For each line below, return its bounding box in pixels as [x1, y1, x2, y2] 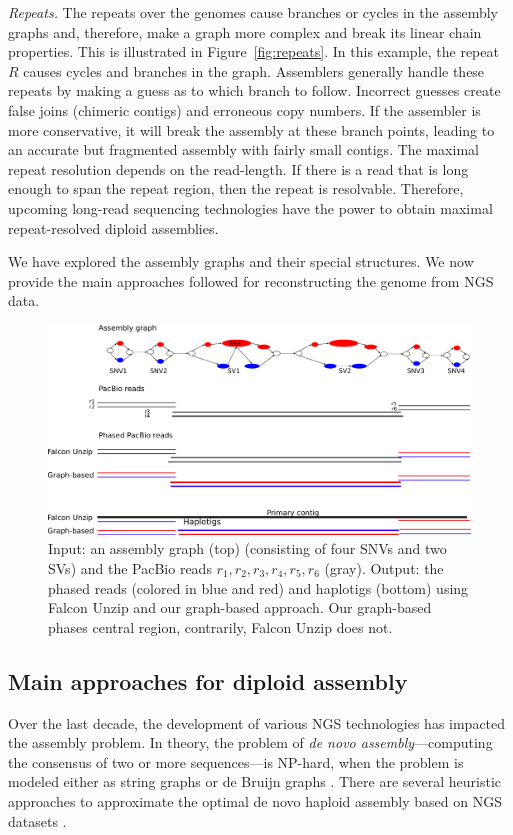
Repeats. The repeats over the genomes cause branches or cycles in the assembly [8, 2, 498, 22]
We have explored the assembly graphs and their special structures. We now [8, 251, 474, 272]
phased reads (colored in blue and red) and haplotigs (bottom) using [48, 577, 469, 598]
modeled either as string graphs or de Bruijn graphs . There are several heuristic [8, 771, 501, 792]
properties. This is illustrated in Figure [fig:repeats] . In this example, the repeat [8, 41, 499, 62]
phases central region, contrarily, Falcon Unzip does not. [48, 616, 393, 637]
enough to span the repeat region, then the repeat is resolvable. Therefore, [8, 178, 464, 199]
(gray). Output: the [324, 558, 444, 579]
